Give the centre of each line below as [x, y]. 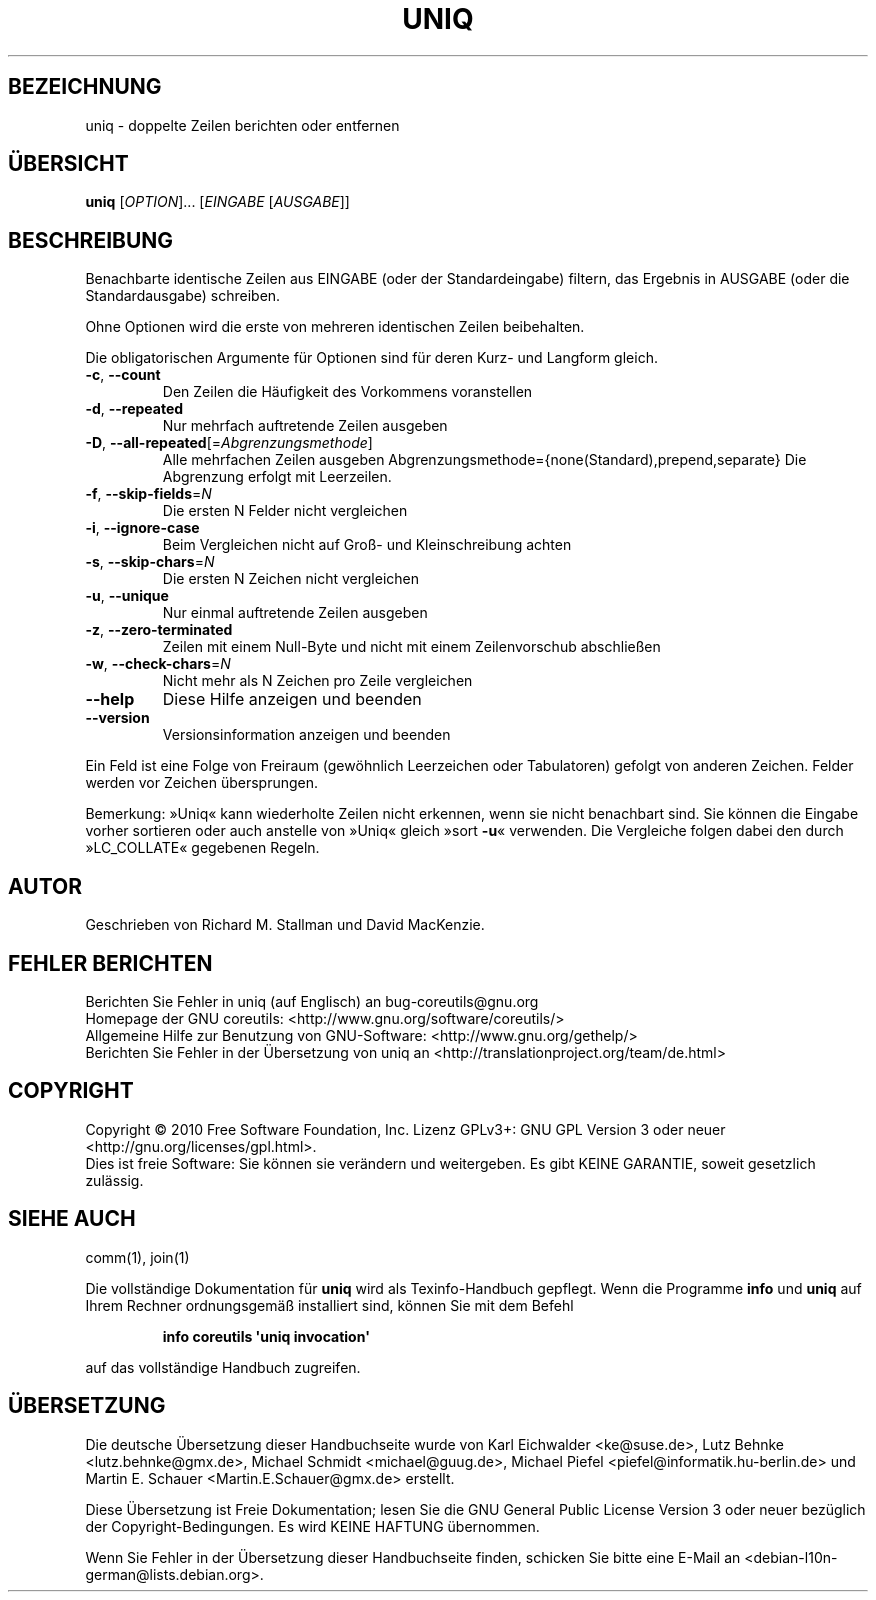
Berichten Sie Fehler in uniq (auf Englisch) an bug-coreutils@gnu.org [312, 1001]
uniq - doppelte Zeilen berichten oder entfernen [242, 125]
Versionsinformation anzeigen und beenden [306, 735]
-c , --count [123, 375]
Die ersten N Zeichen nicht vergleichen [291, 579]
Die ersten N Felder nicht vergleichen [285, 511]
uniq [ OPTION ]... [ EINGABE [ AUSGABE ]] [217, 202]
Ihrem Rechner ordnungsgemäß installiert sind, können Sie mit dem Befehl [329, 1305]
